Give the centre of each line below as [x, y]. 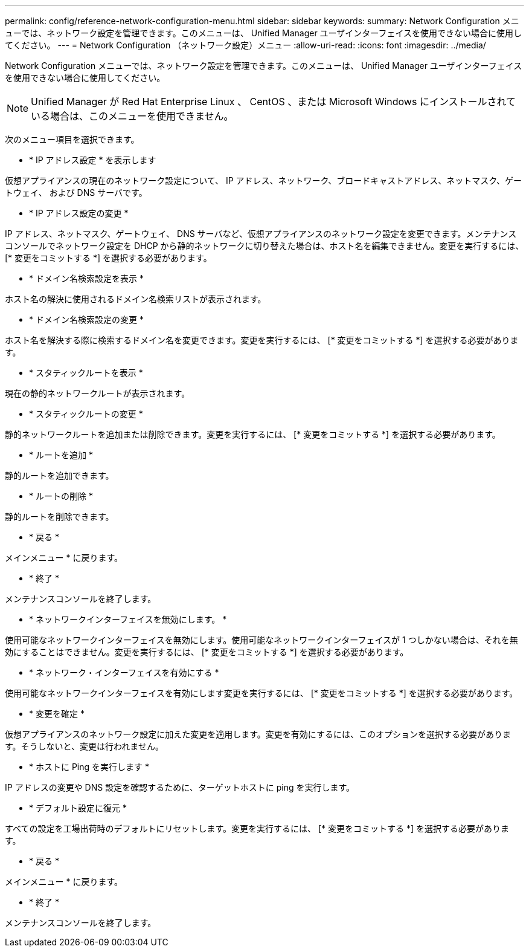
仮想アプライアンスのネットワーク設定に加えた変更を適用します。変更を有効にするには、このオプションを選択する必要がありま [258, 734]
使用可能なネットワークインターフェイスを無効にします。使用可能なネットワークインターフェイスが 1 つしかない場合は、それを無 [261, 640]
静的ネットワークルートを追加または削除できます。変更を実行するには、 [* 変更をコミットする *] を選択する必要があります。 [253, 434]
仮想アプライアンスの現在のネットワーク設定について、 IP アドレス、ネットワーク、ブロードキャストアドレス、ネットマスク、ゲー [264, 180]
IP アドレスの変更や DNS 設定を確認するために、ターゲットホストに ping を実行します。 [180, 787]
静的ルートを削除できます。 [59, 516]
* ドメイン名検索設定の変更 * [86, 319]
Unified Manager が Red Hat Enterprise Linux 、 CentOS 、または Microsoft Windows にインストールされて [274, 102]
